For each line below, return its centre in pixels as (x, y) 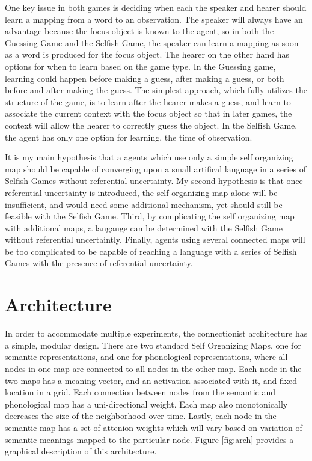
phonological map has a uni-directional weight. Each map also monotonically (146, 404)
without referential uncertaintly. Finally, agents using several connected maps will (155, 240)
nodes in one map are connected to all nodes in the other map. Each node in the (153, 368)
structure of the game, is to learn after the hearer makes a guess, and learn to (148, 101)
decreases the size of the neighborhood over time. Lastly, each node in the (141, 416)
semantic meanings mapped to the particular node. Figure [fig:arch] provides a (149, 439)
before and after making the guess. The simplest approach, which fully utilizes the (156, 90)
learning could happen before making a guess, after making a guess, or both (145, 78)
